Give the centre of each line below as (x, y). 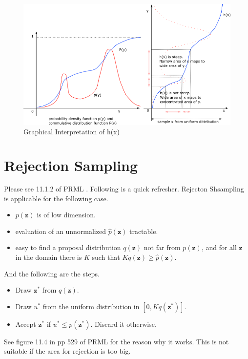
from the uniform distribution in (91, 306)
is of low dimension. (66, 215)
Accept (26, 324)
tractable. (144, 231)
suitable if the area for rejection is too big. (67, 351)
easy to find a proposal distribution (68, 247)
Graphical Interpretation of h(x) (72, 132)
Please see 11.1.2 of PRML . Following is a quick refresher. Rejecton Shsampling (124, 189)
